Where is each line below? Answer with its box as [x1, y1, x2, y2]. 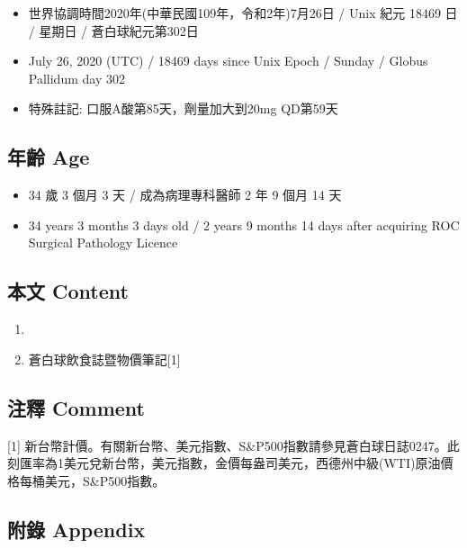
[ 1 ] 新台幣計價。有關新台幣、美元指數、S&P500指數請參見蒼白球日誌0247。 [7, 436, 447, 454]
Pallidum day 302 [28, 68, 125, 87]
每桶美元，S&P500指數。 [19, 471, 166, 490]
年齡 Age [7, 143, 90, 171]
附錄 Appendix [7, 515, 146, 543]
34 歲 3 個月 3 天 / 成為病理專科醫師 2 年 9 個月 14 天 [28, 185, 342, 204]
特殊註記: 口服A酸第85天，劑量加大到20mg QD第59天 [28, 99, 338, 118]
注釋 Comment [7, 393, 146, 421]
